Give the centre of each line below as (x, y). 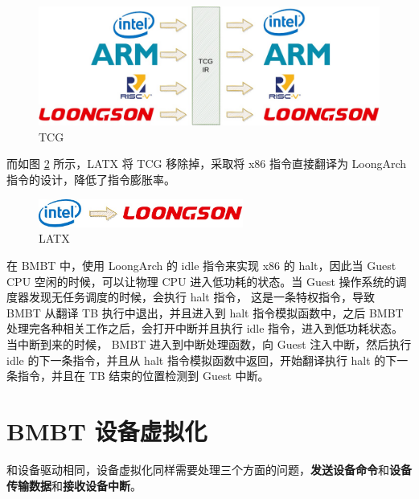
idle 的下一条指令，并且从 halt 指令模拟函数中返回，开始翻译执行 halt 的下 (202, 360)
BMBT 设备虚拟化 (107, 430)
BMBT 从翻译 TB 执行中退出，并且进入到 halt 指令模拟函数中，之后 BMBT (205, 312)
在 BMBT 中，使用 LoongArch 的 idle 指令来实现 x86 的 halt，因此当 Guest (201, 266)
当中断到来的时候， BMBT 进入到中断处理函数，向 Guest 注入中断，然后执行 (209, 344)
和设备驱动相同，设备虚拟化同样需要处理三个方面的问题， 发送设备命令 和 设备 (209, 469)
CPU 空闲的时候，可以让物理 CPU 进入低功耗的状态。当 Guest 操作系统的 (201, 281)
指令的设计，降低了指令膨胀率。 (91, 180)
